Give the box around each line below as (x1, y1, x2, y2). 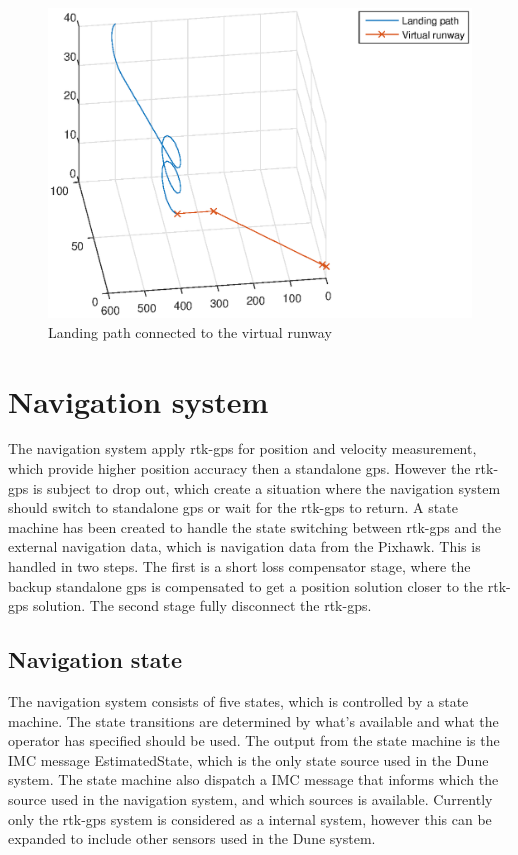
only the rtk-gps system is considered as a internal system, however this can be (8, 808, 492, 829)
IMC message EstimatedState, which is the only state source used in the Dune (8, 749, 489, 770)
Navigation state (8, 644, 182, 675)
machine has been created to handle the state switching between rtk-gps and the (8, 516, 502, 537)
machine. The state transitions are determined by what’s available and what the (8, 710, 499, 731)
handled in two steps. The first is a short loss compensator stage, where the (8, 556, 471, 576)
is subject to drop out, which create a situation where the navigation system (32, 477, 501, 498)
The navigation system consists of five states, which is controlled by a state (8, 690, 469, 711)
